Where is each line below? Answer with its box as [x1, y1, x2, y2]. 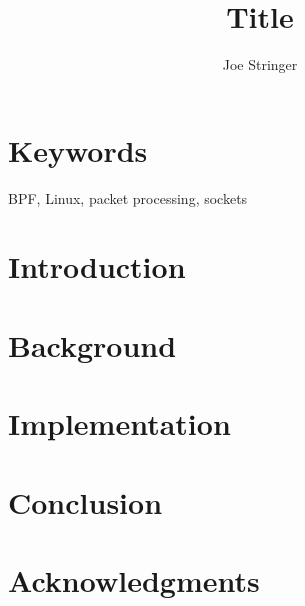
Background [8, 324, 177, 365]
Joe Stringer [222, 54, 298, 75]
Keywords [8, 129, 148, 170]
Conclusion [8, 481, 163, 522]
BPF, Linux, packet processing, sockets [8, 187, 248, 208]
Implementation [8, 403, 231, 444]
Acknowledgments [8, 559, 260, 600]
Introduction [8, 246, 186, 287]
